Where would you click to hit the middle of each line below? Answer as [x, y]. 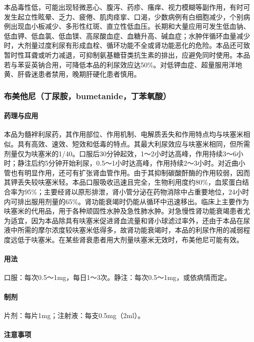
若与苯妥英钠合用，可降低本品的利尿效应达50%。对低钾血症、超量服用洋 [120, 64]
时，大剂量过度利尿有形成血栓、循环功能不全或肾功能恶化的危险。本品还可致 [127, 45]
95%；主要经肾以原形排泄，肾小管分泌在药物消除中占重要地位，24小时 [137, 191]
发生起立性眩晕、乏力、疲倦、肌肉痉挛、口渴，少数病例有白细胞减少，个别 [124, 16]
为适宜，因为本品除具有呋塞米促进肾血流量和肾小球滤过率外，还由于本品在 [124, 220]
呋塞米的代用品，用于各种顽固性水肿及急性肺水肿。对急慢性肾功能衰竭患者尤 [127, 211]
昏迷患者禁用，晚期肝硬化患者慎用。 [82, 74]
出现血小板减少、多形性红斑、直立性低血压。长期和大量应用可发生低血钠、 [130, 26]
